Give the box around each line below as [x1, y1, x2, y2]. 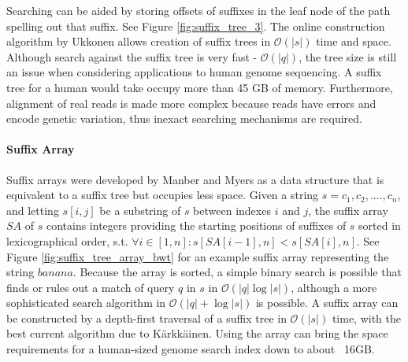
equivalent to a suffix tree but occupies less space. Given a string [6, 187, 319, 203]
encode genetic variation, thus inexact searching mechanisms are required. [6, 110, 362, 127]
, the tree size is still [299, 48, 397, 65]
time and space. [316, 33, 391, 50]
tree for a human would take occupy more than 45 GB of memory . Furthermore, [6, 79, 393, 95]
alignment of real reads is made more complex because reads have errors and [6, 94, 376, 111]
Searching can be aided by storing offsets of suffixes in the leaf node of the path [6, 2, 391, 18]
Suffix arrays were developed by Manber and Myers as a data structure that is [6, 171, 384, 187]
